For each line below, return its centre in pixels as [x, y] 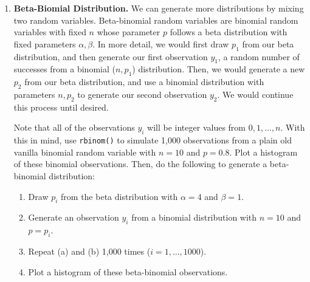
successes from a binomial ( [64, 69]
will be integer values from [197, 127]
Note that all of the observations [74, 127]
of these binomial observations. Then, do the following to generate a [140, 164]
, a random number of [259, 56]
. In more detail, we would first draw [161, 43]
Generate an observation [74, 217]
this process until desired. [61, 107]
